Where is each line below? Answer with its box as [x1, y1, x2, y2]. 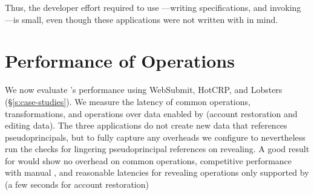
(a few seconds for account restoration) [5, 178, 149, 191]
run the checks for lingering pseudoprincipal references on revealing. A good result [5, 142, 310, 155]
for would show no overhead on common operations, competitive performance [5, 154, 292, 167]
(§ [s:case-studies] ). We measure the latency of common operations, [5, 95, 250, 107]
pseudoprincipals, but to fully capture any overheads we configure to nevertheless [5, 130, 306, 143]
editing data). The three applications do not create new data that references [5, 119, 287, 132]
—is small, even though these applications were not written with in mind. [5, 13, 278, 25]
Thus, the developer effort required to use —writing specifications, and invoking [5, 1, 301, 13]
